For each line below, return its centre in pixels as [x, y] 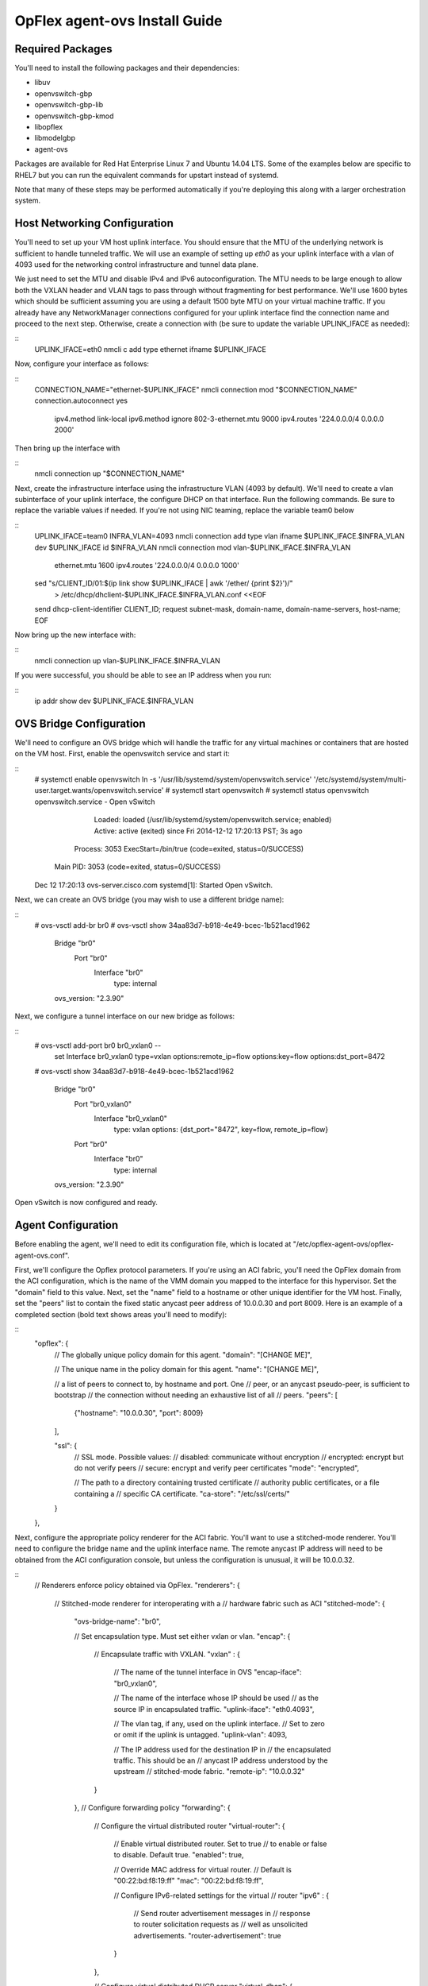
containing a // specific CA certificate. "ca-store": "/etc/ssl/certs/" [182, 1493]
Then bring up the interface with [67, 448]
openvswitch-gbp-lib [69, 105]
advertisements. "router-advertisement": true [207, 1935]
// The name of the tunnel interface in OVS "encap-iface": [208, 1672]
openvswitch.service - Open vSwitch [95, 802]
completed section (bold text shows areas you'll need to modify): [121, 1314]
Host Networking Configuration [94, 224]
